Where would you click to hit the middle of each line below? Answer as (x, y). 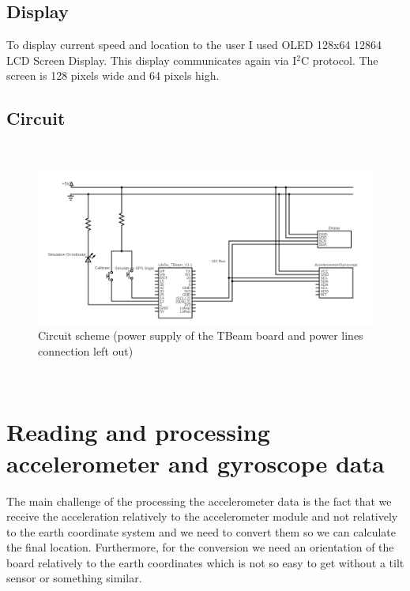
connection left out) (86, 351)
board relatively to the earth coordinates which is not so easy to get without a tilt (205, 562)
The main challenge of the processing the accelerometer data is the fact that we (199, 501)
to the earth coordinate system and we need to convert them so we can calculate (201, 531)
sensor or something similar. (74, 578)
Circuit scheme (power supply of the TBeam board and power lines (201, 335)
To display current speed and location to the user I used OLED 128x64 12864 (194, 45)
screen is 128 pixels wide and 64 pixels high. (113, 75)
